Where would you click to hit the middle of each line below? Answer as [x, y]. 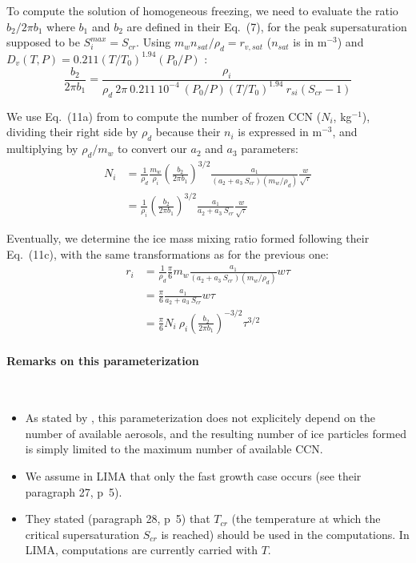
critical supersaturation [82, 534]
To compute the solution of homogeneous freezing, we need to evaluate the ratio [202, 10]
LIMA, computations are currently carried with [142, 550]
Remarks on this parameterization [103, 360]
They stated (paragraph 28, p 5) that [118, 519]
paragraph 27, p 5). [74, 491]
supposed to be [43, 42]
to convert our [152, 149]
